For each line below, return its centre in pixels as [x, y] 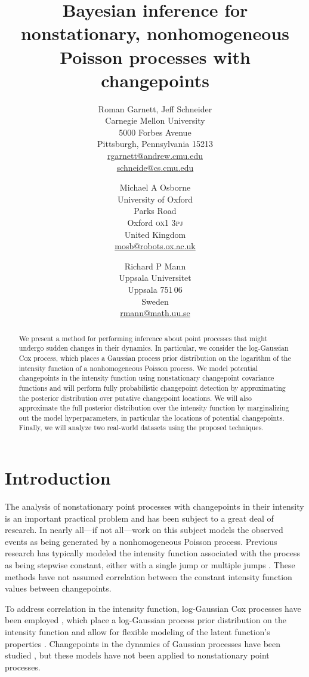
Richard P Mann [155, 266]
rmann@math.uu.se [155, 313]
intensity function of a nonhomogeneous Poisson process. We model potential [138, 368]
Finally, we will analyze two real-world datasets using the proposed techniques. [141, 428]
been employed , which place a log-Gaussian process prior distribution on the [146, 620]
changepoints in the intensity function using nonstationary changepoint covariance [146, 378]
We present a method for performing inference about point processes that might [143, 338]
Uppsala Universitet [155, 278]
